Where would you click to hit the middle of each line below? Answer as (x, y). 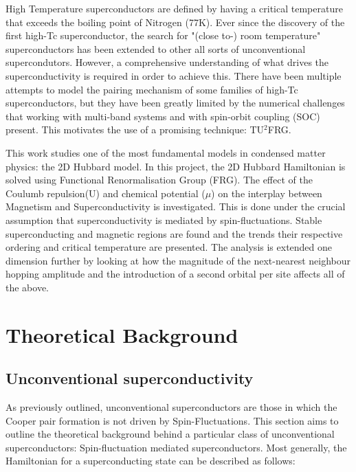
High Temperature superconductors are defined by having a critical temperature (174, 8)
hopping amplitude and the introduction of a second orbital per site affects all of (175, 274)
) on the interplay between (267, 193)
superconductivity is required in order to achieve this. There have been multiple (174, 75)
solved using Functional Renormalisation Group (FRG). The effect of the (159, 180)
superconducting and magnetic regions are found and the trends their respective (174, 233)
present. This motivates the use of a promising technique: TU (135, 130)
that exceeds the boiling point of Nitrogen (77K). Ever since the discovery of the (175, 22)
